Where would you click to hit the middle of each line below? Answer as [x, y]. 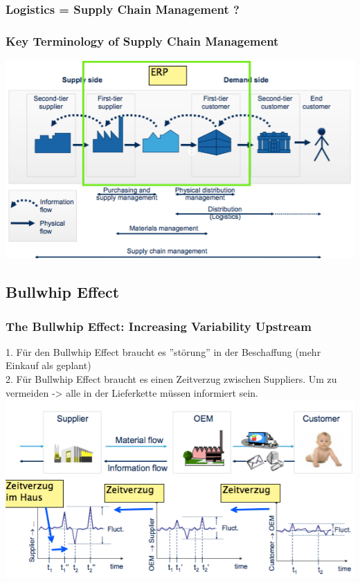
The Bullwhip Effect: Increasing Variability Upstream [159, 326]
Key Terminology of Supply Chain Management [142, 41]
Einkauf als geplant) [48, 365]
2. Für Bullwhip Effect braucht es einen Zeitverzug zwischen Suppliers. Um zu [171, 379]
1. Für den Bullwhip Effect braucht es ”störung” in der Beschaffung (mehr [163, 351]
